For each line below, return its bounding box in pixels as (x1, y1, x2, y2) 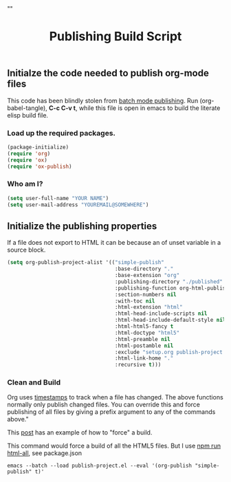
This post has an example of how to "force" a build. (7, 428, 153, 437)
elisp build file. (7, 111, 49, 119)
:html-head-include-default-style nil (114, 317, 226, 324)
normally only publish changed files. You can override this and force (7, 400, 201, 409)
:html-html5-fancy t (114, 323, 174, 330)
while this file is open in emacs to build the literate (78, 104, 221, 112)
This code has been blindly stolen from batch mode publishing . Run (7, 96, 199, 105)
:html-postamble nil (114, 342, 174, 349)
